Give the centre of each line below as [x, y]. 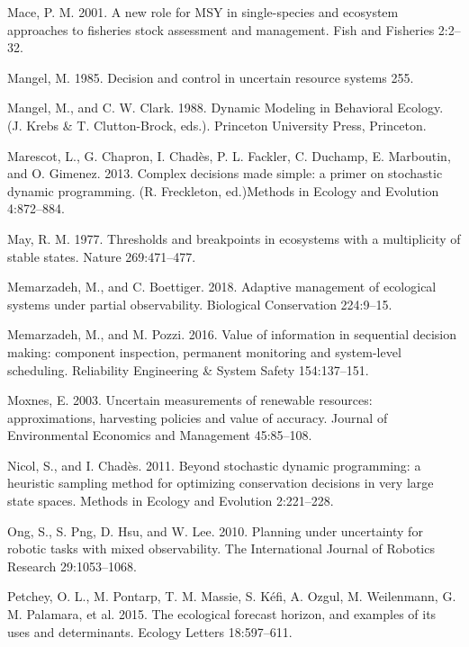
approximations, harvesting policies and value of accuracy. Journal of [198, 417]
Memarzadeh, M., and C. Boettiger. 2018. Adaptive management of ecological [222, 287]
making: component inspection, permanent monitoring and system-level [204, 351]
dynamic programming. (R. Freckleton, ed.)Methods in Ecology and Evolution [223, 190]
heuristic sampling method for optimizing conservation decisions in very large [221, 483]
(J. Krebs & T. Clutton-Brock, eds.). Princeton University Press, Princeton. [217, 125]
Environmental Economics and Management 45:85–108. [160, 435]
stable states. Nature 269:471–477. [102, 256]
